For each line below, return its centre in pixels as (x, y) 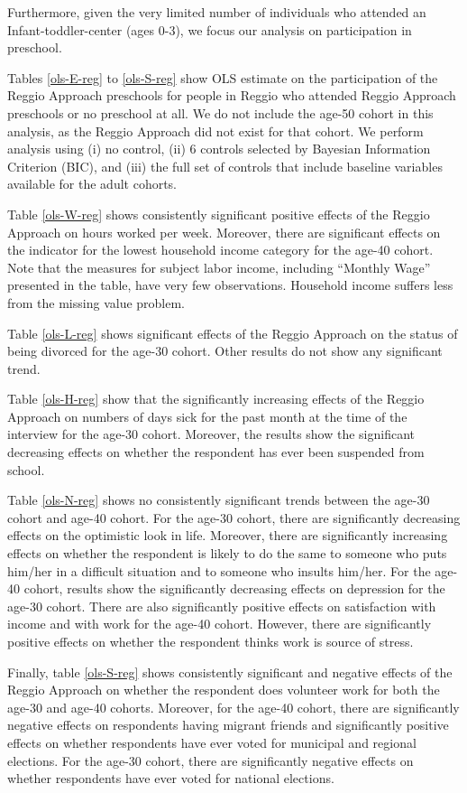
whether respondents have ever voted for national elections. (171, 778)
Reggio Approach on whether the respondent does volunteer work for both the (224, 690)
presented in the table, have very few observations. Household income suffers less (230, 285)
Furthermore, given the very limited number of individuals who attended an (217, 12)
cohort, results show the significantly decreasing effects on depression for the (234, 588)
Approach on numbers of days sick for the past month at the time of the (207, 416)
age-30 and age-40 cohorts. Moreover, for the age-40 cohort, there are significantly (233, 707)
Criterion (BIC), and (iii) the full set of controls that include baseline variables (225, 166)
